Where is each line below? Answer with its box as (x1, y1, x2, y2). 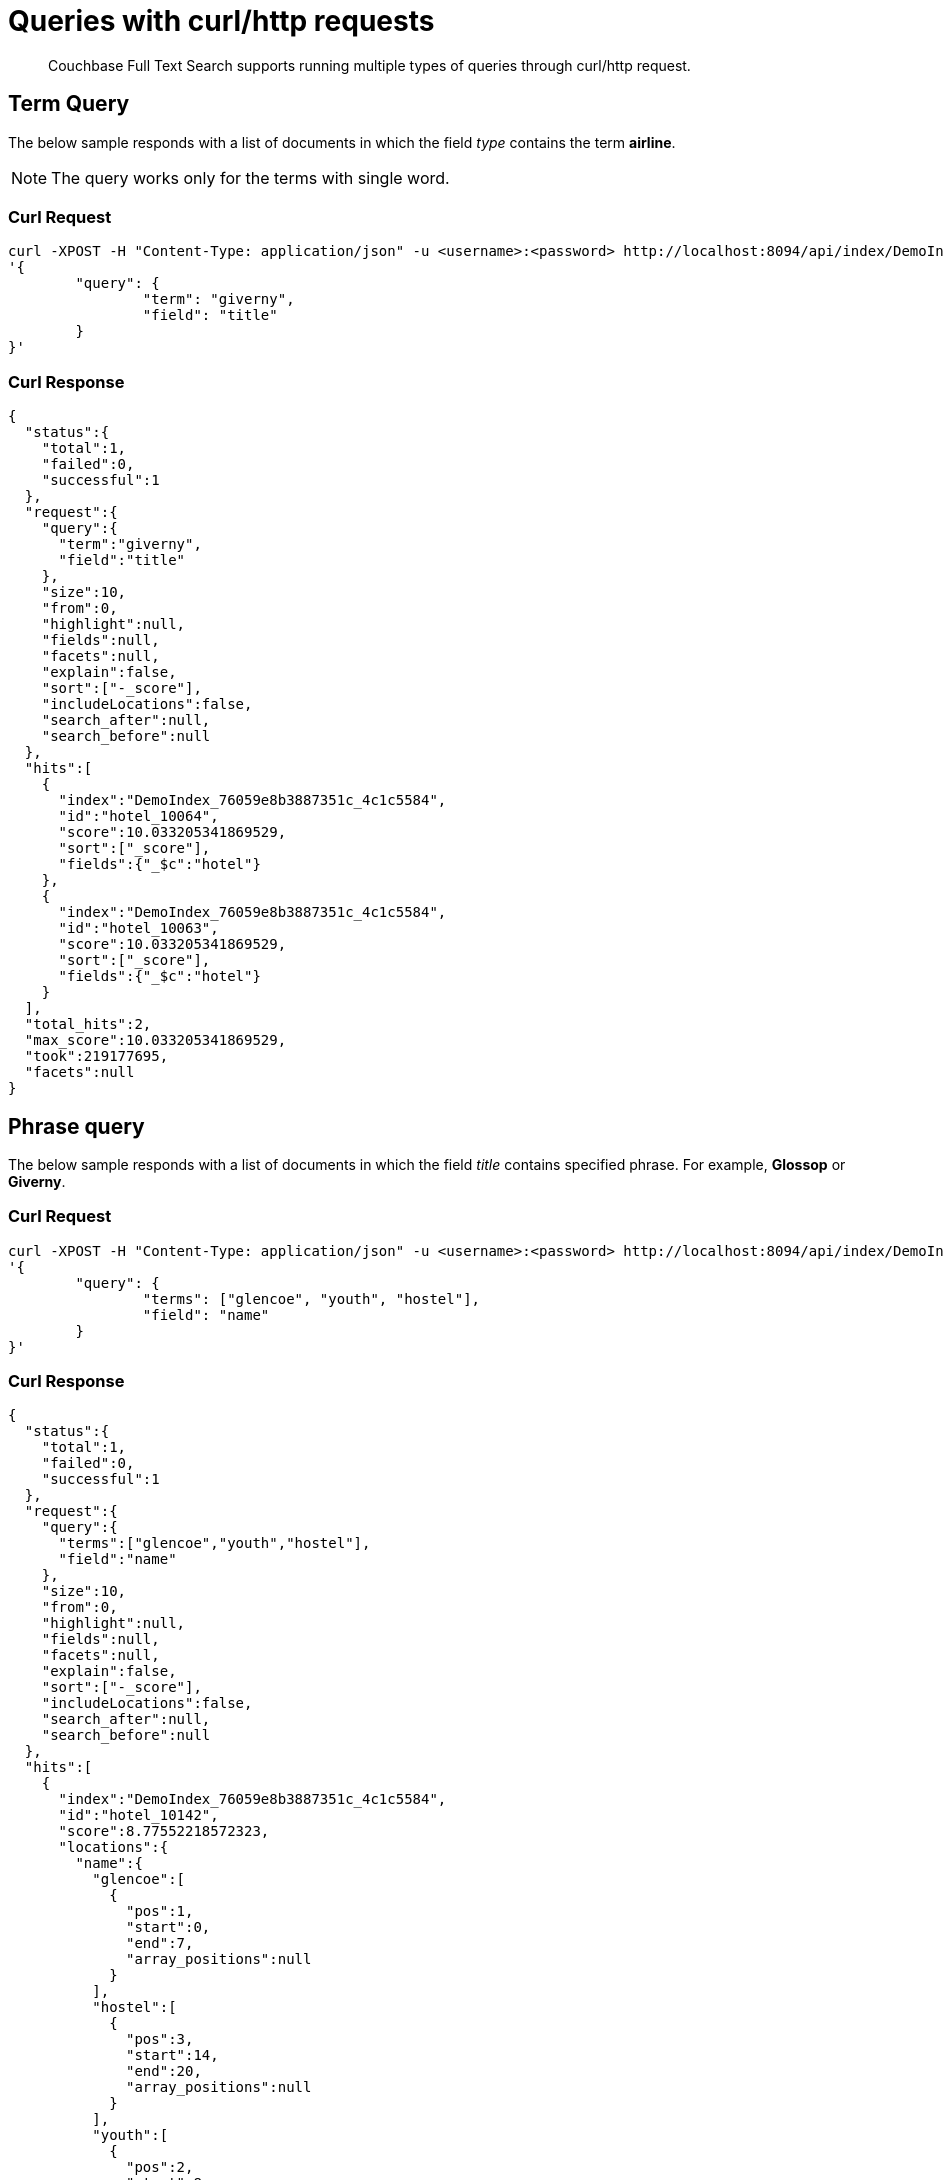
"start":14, (126, 2047, 219, 2064)
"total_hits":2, (24, 1016, 152, 1033)
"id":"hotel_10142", (58, 1807, 219, 1824)
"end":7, (126, 1935, 194, 1952)
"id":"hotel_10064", (58, 808, 219, 825)
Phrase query (8, 1113, 145, 1139)
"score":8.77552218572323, (58, 1823, 270, 1840)
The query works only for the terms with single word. (51, 167, 450, 188)
